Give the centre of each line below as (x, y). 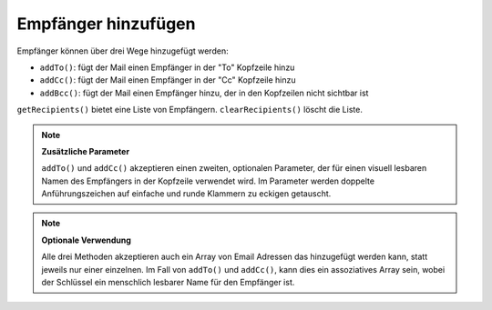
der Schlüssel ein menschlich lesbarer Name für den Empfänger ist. (168, 283)
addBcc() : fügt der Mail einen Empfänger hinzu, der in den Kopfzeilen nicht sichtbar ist (204, 93)
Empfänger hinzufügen (106, 24)
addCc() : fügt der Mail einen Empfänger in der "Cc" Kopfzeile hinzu (168, 80)
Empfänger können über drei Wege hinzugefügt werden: (123, 51)
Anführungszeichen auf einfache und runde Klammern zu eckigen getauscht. (186, 194)
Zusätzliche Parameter (86, 151)
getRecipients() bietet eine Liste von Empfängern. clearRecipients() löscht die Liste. (190, 110)
